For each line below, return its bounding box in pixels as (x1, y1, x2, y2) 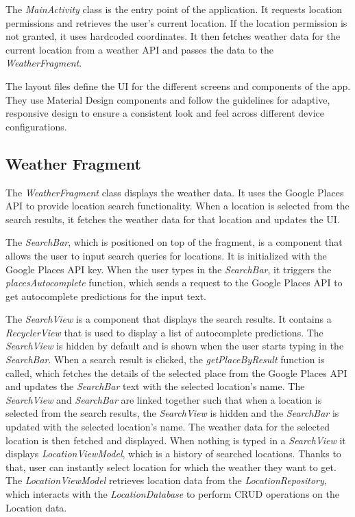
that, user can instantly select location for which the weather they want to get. (5, 459, 336, 474)
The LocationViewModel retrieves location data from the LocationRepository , (5, 473, 327, 487)
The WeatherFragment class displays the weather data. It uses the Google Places (5, 185, 344, 199)
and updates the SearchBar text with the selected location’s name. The (5, 379, 305, 393)
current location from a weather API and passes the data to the (5, 42, 274, 56)
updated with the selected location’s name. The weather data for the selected (5, 420, 330, 434)
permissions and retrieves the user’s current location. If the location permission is (5, 15, 347, 30)
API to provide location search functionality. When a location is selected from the (5, 198, 350, 213)
